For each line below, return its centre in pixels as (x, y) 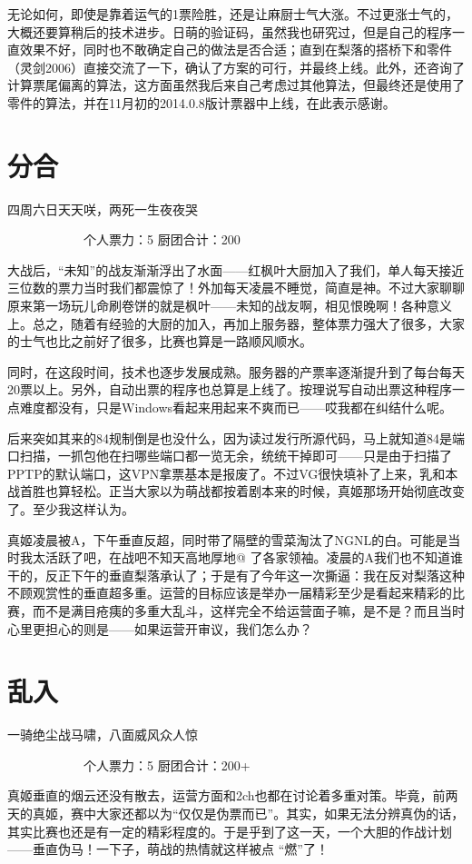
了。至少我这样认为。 (71, 509)
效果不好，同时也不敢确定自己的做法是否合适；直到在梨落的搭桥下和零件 (236, 50)
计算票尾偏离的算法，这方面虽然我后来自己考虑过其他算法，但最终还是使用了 (236, 85)
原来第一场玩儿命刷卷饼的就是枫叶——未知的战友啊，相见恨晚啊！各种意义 (230, 306)
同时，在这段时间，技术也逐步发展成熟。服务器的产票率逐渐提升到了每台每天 (236, 371)
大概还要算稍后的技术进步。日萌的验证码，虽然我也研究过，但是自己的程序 (230, 31)
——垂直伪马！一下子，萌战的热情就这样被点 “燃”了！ (168, 849)
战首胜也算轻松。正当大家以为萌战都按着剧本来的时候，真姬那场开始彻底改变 (236, 491)
